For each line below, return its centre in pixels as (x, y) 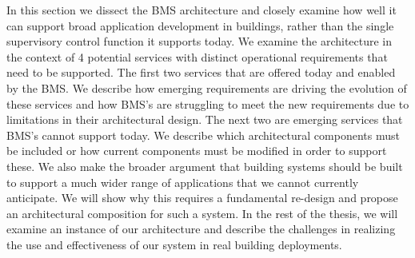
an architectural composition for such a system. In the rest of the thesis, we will (202, 213)
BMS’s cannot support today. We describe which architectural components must (203, 135)
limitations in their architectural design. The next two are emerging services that (205, 119)
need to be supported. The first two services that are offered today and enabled (201, 72)
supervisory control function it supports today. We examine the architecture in (200, 41)
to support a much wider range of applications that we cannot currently (183, 182)
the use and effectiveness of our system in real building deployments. (174, 244)
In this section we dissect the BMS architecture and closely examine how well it (202, 10)
